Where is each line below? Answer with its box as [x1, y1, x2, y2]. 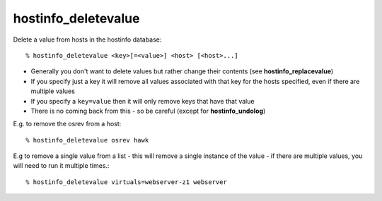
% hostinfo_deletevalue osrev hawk [25, 136, 149, 144]
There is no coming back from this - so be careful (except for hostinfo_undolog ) [30, 106, 266, 115]
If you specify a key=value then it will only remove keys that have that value [30, 97, 255, 105]
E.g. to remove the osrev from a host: [13, 120, 122, 128]
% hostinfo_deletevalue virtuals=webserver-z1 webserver [25, 178, 228, 186]
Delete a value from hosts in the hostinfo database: [13, 35, 162, 44]
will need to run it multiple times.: [13, 162, 110, 170]
